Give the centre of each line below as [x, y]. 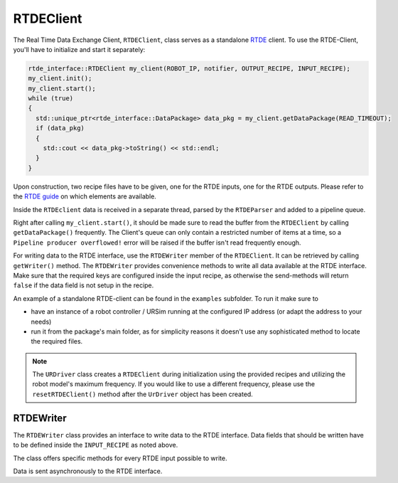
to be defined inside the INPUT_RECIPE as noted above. [96, 445]
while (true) [51, 99]
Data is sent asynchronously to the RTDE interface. [88, 471]
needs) [41, 322]
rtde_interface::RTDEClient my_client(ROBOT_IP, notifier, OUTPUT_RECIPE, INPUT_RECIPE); [189, 68]
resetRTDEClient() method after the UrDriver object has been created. [143, 394]
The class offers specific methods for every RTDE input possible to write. [120, 458]
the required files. [57, 341]
